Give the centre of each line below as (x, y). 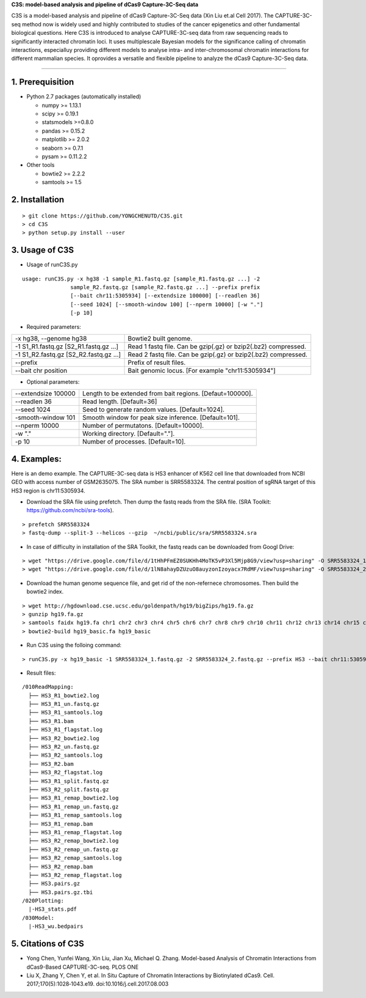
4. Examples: (37, 459)
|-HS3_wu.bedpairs (56, 926)
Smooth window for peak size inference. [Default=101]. (161, 417)
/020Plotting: (43, 901)
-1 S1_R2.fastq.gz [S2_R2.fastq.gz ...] (68, 354)
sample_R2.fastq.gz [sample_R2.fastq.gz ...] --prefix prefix (165, 288)
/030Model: (38, 918)
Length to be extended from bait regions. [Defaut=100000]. (168, 394)
